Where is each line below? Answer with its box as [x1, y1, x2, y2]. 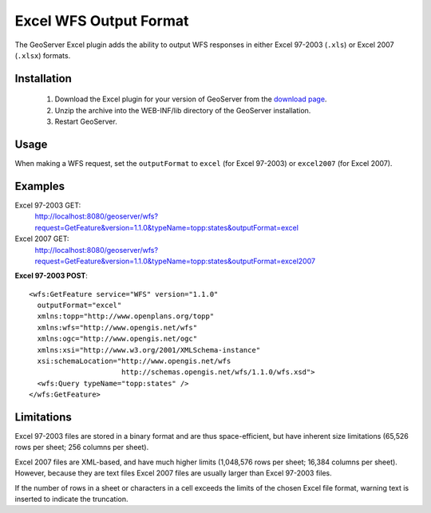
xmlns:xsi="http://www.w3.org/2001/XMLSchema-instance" [37, 345, 261, 354]
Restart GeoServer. [54, 116, 117, 127]
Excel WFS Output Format [14, 12, 189, 30]
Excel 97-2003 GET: [14, 200, 81, 210]
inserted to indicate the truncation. [14, 495, 129, 504]
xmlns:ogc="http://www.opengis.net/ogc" [37, 334, 198, 343]
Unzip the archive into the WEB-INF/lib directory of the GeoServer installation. [54, 105, 311, 115]
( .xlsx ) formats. [14, 50, 71, 60]
